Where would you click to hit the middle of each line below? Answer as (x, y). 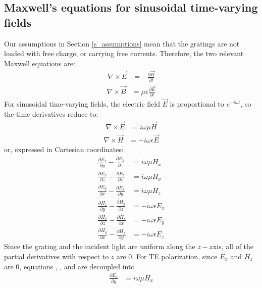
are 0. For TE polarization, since (167, 256)
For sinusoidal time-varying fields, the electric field (82, 104)
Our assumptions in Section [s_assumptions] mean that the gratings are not (122, 43)
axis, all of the (231, 246)
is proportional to (197, 104)
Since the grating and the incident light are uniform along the (100, 246)
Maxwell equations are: (40, 63)
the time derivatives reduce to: (51, 114)
